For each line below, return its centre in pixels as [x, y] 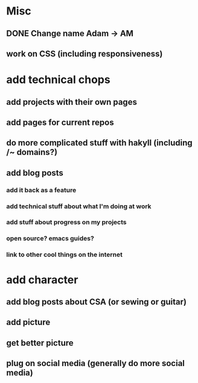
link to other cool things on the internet [64, 255]
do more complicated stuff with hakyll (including [100, 143]
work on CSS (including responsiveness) [85, 53]
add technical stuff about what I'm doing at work [79, 206]
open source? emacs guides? [50, 238]
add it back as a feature [41, 190]
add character [42, 280]
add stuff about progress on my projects [66, 223]
